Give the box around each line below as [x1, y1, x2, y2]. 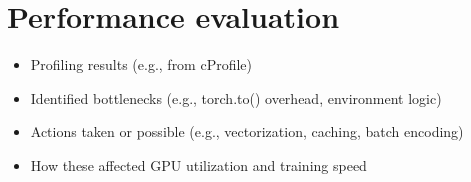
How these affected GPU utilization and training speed [30, 154, 367, 175]
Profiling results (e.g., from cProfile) [30, 54, 253, 75]
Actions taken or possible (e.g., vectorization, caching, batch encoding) [30, 121, 464, 142]
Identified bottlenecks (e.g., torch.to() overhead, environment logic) [30, 87, 442, 108]
